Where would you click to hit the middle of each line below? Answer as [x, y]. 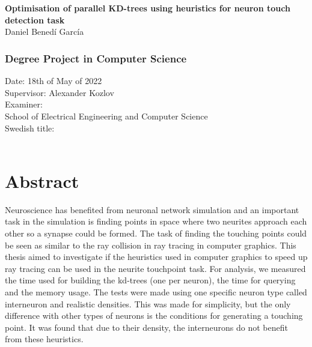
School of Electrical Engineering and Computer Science [106, 116]
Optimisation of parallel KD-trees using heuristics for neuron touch [148, 8]
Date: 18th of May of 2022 [54, 81]
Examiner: [24, 104]
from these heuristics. [44, 339]
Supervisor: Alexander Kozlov [60, 92]
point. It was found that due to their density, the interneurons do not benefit [146, 327]
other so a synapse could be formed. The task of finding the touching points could [156, 233]
